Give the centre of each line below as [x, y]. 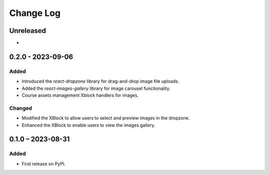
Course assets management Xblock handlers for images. [80, 95]
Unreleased [28, 31]
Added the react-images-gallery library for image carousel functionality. [96, 88]
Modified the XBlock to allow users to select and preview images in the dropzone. [106, 118]
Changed [21, 108]
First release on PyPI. [44, 164]
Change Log [35, 13]
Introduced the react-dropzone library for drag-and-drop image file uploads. [100, 81]
